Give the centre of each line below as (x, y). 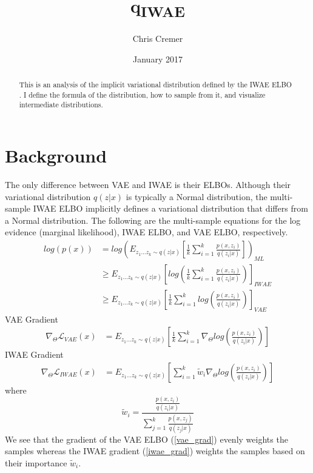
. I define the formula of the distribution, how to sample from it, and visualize (142, 94)
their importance (36, 462)
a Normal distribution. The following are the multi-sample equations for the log (153, 220)
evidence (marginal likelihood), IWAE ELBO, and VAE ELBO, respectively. (146, 232)
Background (56, 156)
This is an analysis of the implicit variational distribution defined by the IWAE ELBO (156, 85)
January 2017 (158, 59)
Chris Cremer (158, 39)
